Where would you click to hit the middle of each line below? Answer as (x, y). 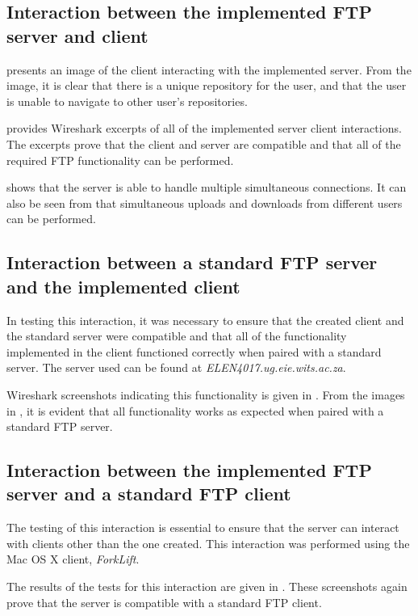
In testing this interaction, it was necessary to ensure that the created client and (205, 320)
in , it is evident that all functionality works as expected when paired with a (195, 410)
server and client (77, 35)
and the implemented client (123, 286)
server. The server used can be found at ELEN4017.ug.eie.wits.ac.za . (176, 367)
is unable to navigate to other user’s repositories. (127, 101)
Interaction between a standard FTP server (192, 262)
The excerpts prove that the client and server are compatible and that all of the (204, 143)
